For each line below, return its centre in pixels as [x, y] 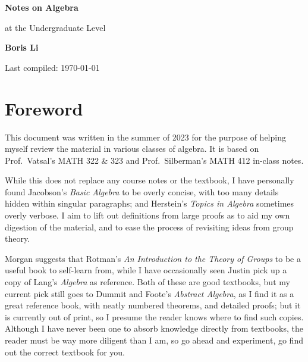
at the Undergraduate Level [55, 27]
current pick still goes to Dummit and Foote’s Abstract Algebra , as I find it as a [150, 293]
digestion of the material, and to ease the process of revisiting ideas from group [149, 227]
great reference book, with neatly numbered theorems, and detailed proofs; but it [153, 305]
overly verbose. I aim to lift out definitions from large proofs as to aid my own [147, 215]
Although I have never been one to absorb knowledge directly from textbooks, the [154, 328]
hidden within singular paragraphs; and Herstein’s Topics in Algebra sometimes [150, 203]
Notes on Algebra [42, 7]
